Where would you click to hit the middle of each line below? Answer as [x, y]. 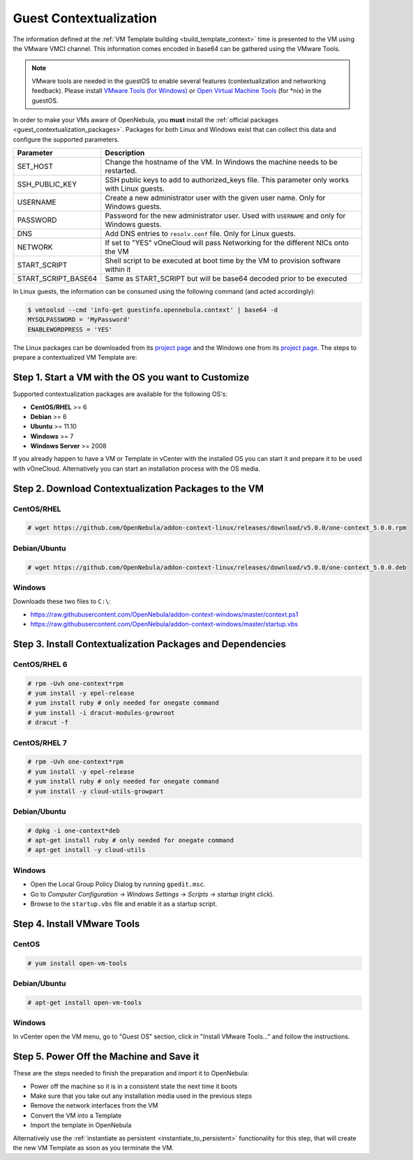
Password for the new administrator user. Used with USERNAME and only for [225, 216]
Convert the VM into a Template [76, 1115]
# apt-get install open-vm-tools [85, 1003]
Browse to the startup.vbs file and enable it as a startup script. [124, 904]
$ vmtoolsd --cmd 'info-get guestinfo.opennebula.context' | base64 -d [153, 310]
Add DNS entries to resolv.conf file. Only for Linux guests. [200, 234]
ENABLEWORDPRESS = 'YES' [70, 329]
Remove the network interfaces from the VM [94, 1106]
